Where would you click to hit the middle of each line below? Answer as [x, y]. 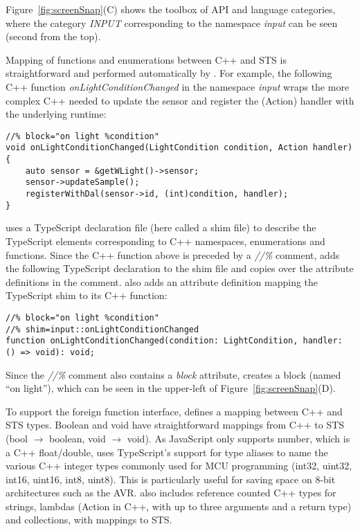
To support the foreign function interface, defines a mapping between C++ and [174, 411]
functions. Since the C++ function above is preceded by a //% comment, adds [173, 254]
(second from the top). [53, 36]
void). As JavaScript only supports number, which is [238, 438]
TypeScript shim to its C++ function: [87, 295]
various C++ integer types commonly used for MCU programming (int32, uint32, [179, 466]
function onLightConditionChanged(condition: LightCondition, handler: [174, 341]
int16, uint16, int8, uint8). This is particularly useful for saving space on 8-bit [171, 479]
